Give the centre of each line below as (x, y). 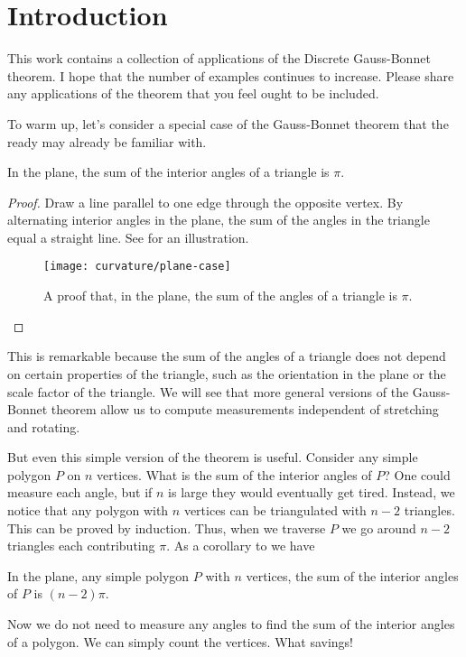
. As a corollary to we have (241, 546)
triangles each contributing (81, 546)
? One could (417, 474)
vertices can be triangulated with (275, 510)
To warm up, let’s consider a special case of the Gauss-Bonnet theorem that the (228, 123)
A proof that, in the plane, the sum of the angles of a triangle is (220, 296)
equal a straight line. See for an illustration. (128, 237)
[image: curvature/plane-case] (137, 267)
